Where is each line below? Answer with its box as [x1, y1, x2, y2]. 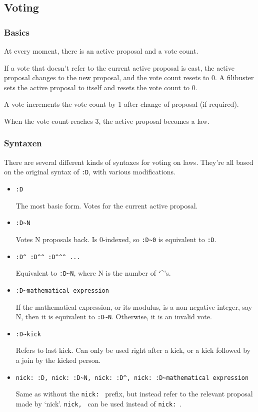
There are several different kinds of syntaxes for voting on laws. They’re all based [4, 156, 253, 167]
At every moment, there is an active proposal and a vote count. [4, 46, 198, 56]
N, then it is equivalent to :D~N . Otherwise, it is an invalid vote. [15, 311, 212, 322]
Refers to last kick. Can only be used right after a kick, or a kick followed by [15, 345, 250, 355]
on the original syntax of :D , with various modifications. [4, 166, 175, 177]
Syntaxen [4, 137, 42, 149]
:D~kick [15, 330, 41, 338]
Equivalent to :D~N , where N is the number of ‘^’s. [15, 268, 171, 278]
